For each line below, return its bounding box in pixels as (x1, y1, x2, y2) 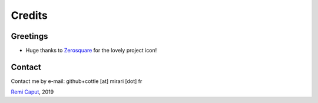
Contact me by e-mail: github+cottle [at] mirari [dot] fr (11, 77, 143, 85)
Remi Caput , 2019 (11, 88, 54, 95)
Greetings (11, 31, 48, 41)
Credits (11, 9, 48, 22)
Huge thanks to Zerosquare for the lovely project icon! (25, 47, 157, 54)
